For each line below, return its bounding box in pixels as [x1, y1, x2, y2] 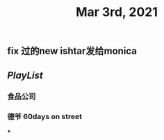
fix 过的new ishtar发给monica [7, 45, 138, 57]
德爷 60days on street [7, 112, 82, 122]
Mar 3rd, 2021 [75, 4, 158, 20]
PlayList [7, 69, 43, 81]
